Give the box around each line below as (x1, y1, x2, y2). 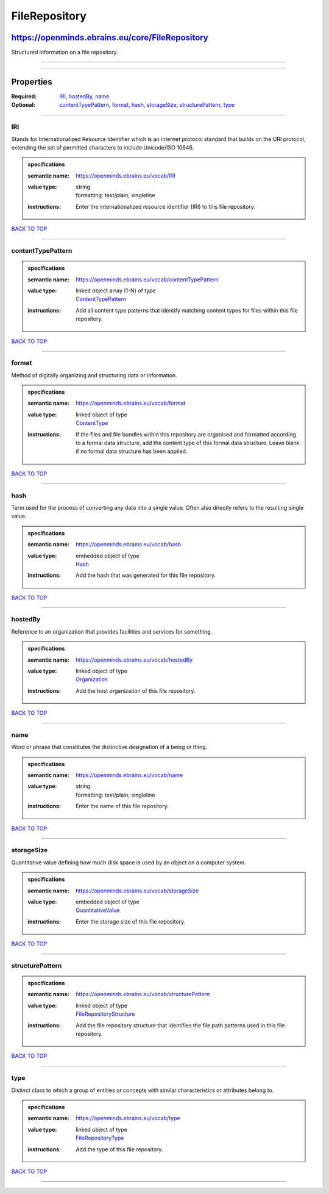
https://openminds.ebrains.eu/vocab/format (76, 400, 186, 407)
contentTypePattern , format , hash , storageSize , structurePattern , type (59, 101, 235, 109)
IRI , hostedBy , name (59, 92, 110, 100)
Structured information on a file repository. (11, 49, 118, 56)
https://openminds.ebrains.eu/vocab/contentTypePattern (76, 275, 219, 283)
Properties (11, 76, 52, 87)
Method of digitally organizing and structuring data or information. (11, 371, 177, 378)
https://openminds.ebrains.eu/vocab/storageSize (76, 887, 199, 894)
